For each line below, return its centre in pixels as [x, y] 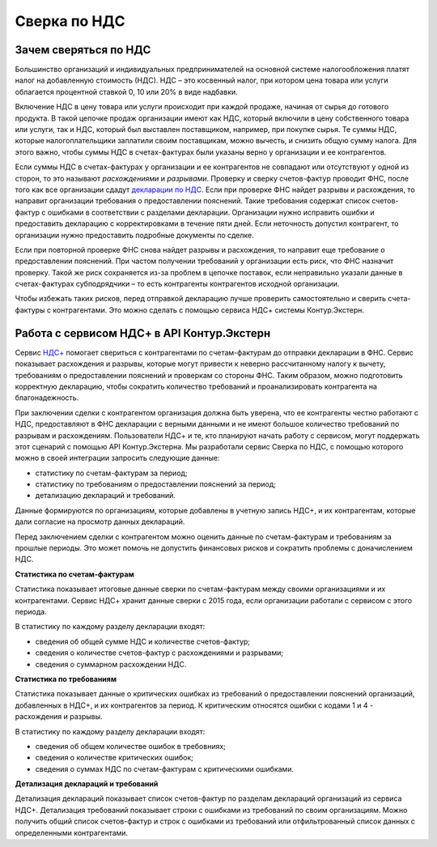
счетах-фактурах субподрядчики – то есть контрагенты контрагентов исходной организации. [177, 284]
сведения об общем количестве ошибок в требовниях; [131, 746]
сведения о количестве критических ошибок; [115, 758]
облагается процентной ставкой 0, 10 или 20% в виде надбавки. [126, 92]
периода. [31, 611]
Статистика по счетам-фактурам [75, 574]
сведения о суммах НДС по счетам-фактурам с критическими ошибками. [165, 768]
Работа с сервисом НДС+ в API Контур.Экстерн [143, 333]
